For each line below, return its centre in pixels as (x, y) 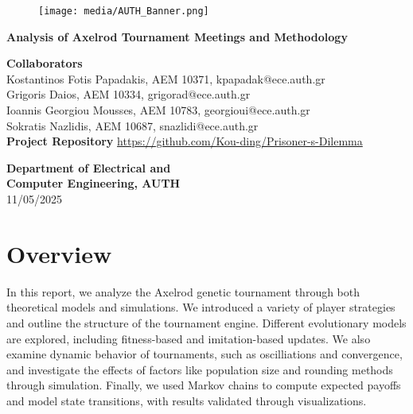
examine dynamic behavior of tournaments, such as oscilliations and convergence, (205, 354)
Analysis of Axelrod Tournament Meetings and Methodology (177, 36)
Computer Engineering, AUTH (94, 183)
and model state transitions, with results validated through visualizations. (187, 400)
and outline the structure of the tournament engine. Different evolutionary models (206, 322)
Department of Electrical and (89, 167)
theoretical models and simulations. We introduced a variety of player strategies (201, 307)
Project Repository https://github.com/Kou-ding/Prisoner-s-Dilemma (185, 141)
